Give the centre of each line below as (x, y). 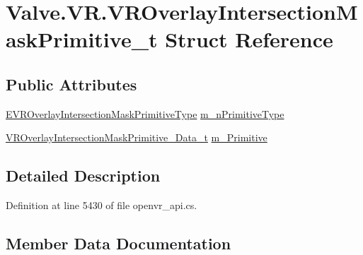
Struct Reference (249, 39)
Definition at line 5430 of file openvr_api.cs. (102, 205)
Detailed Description (83, 176)
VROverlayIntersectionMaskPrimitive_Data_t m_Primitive (137, 137)
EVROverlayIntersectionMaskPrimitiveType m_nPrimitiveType (145, 113)
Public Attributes (71, 84)
